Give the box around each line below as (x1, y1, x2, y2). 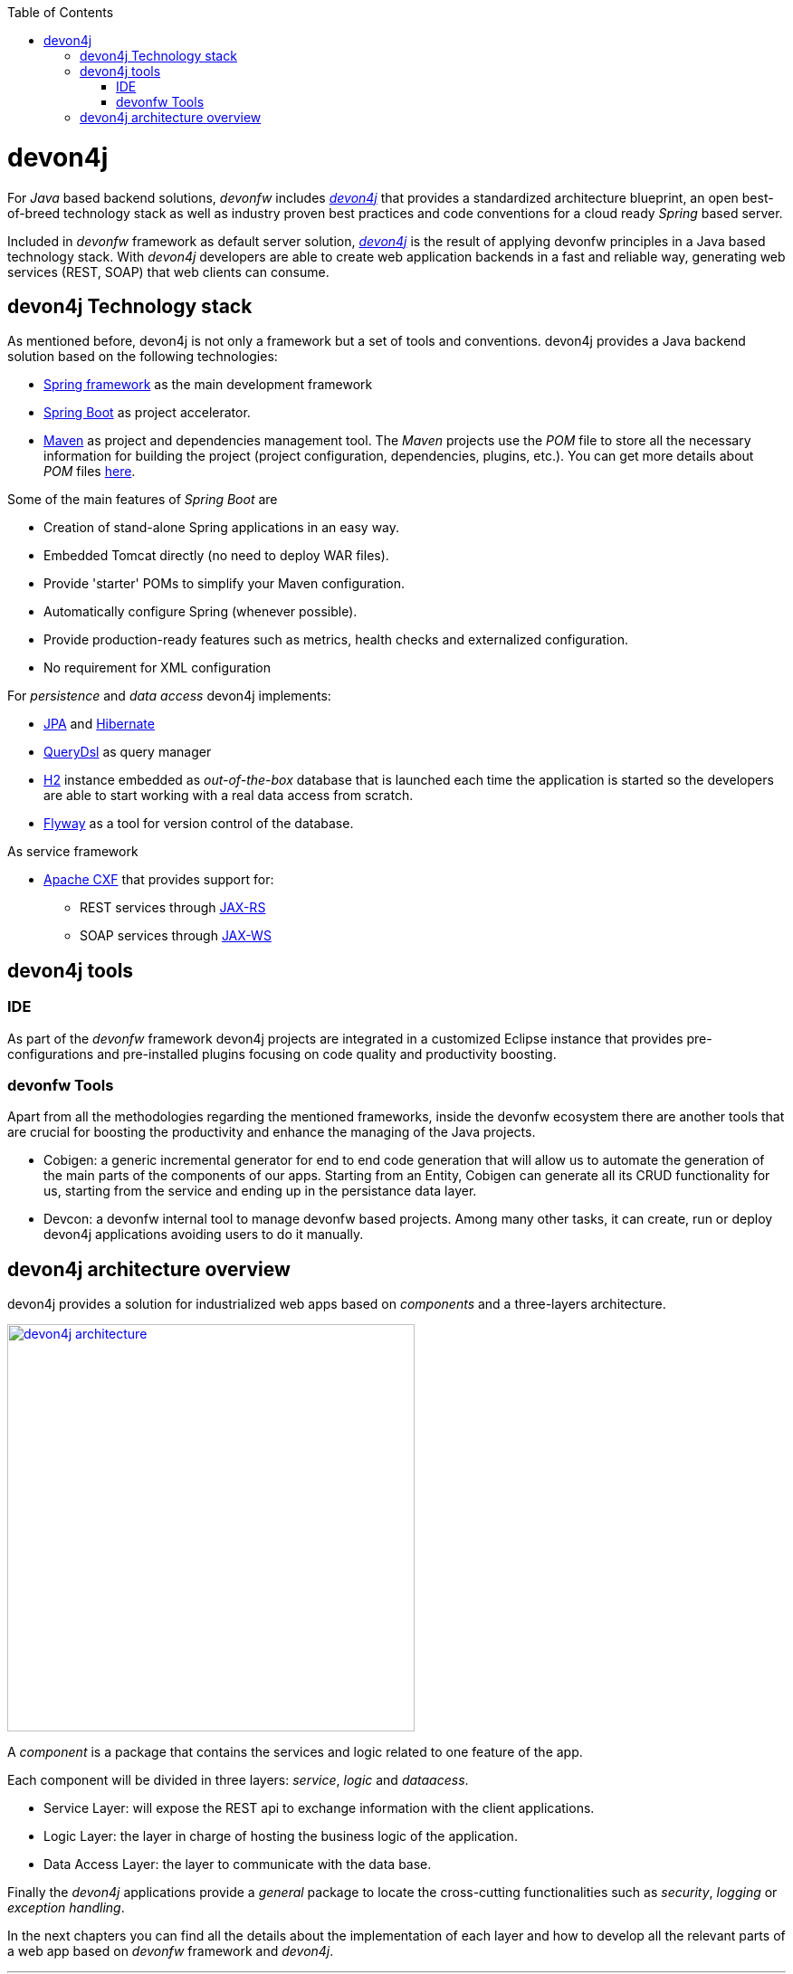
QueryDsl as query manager (43, 744, 212, 760)
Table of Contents (7, 5, 114, 20)
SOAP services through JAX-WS (80, 928, 272, 944)
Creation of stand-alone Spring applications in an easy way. (43, 520, 400, 536)
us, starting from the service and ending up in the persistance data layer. (43, 1183, 477, 1199)
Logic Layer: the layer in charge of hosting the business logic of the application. (43, 1828, 518, 1845)
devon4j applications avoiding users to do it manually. (43, 1226, 364, 1243)
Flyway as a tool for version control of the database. (43, 815, 354, 832)
